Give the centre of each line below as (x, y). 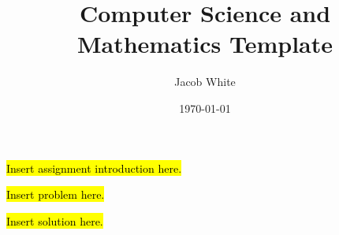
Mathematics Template (205, 44)
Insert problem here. (56, 194)
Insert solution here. (55, 220)
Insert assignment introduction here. (94, 168)
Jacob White (205, 82)
